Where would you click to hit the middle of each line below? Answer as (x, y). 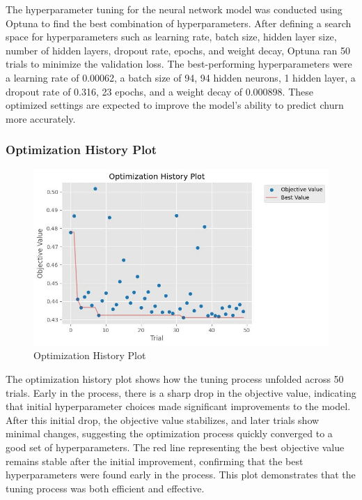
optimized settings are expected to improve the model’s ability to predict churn (175, 105)
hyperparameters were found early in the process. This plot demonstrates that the (181, 475)
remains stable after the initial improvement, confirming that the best (155, 461)
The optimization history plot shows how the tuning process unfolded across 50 (175, 379)
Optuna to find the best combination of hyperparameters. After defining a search (179, 23)
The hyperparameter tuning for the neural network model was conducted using (174, 9)
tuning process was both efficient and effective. (105, 488)
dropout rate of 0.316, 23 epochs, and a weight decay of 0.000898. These (159, 91)
